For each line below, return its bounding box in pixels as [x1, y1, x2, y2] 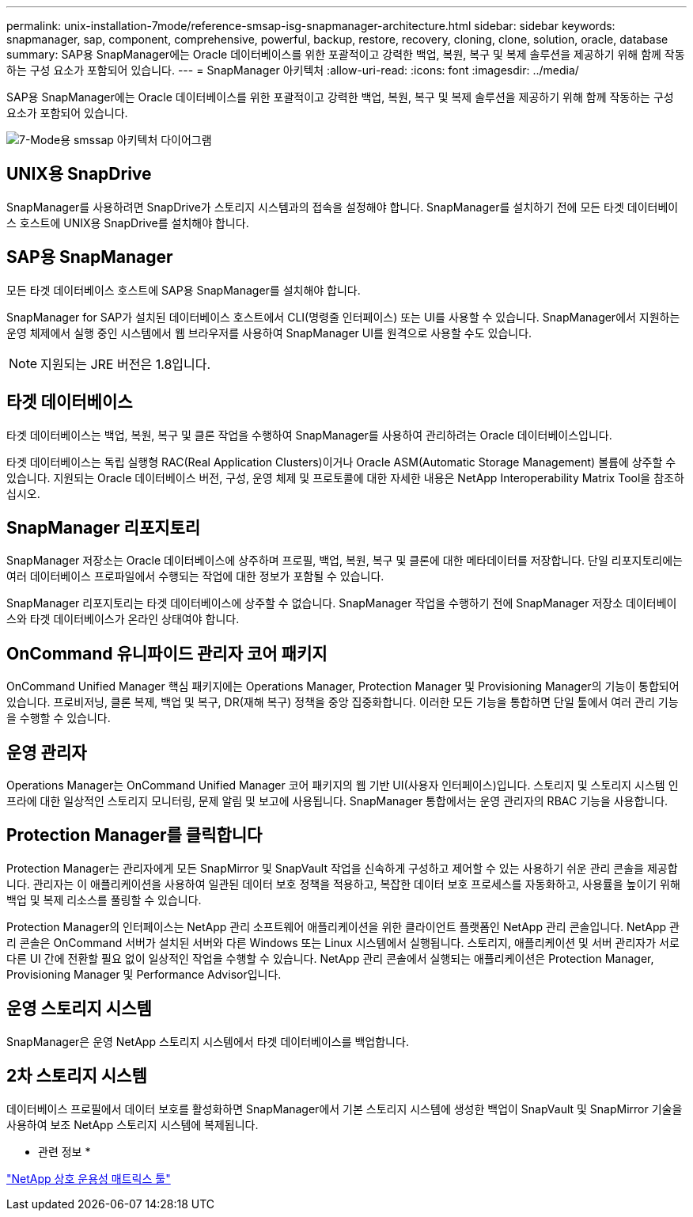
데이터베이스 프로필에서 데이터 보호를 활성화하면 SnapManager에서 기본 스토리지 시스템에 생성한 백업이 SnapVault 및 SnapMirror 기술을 [6, 1101, 683, 1116]
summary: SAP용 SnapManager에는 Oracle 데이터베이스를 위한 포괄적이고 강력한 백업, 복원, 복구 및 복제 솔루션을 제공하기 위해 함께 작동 [6, 48, 685, 61]
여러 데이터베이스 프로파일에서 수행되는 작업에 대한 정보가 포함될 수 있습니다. [6, 569, 384, 584]
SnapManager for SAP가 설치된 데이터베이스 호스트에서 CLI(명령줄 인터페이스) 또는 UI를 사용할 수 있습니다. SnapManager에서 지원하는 [6, 310, 680, 324]
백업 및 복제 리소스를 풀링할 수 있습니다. [6, 892, 202, 907]
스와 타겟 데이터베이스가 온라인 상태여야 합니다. [6, 612, 240, 626]
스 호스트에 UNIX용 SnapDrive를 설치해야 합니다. [6, 215, 249, 230]
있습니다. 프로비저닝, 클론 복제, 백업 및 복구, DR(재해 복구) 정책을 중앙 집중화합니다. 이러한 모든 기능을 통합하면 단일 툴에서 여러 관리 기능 [6, 695, 679, 709]
